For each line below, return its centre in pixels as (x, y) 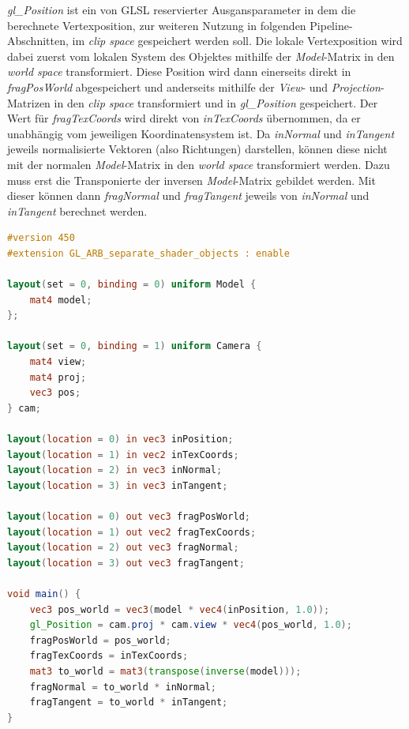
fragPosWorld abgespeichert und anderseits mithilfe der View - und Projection (194, 86)
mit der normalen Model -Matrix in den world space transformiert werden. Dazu (199, 164)
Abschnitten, (38, 41)
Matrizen (29, 102)
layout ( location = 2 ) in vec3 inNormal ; (115, 470)
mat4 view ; (58, 362)
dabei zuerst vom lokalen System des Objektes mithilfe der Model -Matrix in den (201, 56)
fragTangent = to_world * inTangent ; (129, 703)
